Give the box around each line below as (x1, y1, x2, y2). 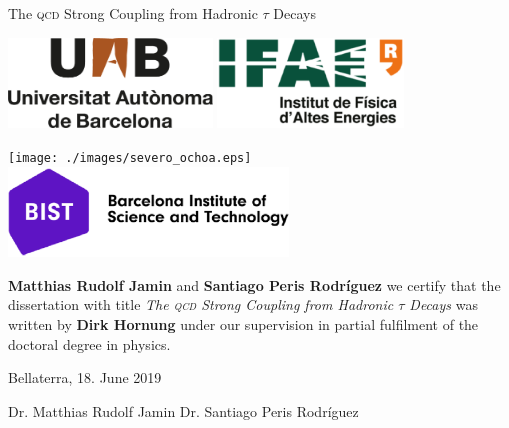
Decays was (409, 294, 478, 315)
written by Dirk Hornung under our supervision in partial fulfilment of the (8, 314, 479, 335)
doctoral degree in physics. (8, 333, 171, 354)
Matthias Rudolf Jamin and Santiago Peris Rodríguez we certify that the (8, 274, 501, 295)
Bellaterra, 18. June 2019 (8, 367, 162, 388)
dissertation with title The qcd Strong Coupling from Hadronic (8, 294, 394, 315)
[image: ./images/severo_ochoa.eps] (8, 150, 252, 165)
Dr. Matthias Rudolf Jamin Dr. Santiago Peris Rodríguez (8, 400, 359, 421)
